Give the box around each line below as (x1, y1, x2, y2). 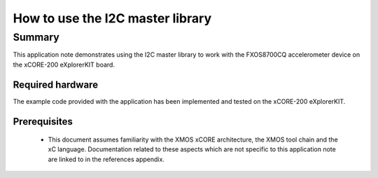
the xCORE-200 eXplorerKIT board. (13, 60, 115, 69)
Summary (13, 31, 59, 43)
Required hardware (13, 78, 98, 90)
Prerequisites (13, 116, 73, 128)
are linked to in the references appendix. (48, 155, 164, 163)
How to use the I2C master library (13, 11, 212, 26)
